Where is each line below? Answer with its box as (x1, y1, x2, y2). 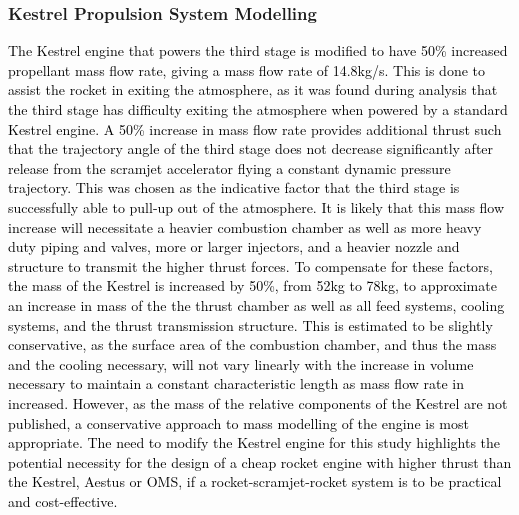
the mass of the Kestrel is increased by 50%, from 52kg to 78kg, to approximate (8, 275, 497, 296)
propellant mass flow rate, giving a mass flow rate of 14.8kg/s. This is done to (8, 59, 486, 80)
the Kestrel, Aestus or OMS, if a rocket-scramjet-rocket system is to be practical (8, 471, 502, 492)
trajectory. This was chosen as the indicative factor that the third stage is (8, 177, 460, 198)
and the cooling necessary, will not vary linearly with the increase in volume (8, 353, 474, 374)
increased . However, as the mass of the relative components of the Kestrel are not (8, 392, 508, 413)
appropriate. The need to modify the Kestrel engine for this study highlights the (8, 432, 501, 453)
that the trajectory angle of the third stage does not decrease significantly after (8, 138, 494, 159)
